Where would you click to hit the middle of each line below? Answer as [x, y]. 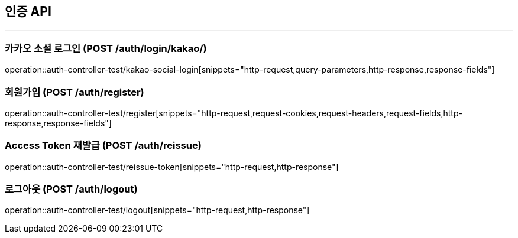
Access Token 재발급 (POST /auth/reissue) [103, 146]
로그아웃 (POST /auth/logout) [71, 189]
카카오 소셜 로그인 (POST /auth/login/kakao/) [106, 48]
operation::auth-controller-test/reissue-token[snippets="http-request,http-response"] [172, 167]
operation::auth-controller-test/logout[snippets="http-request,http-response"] [157, 210]
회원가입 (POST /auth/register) [75, 92]
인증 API [28, 12]
